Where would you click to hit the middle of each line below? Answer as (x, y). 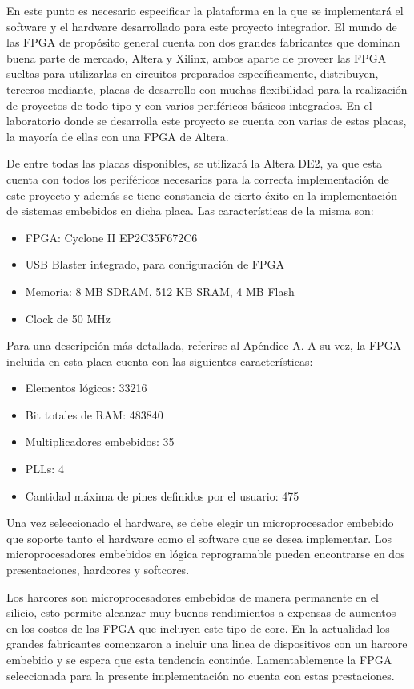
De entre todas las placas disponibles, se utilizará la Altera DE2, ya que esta (195, 163)
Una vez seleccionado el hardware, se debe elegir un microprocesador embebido (200, 523)
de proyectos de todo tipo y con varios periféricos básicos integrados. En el (189, 105)
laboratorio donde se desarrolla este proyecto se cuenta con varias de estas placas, (207, 121)
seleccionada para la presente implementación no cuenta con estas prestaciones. (201, 675)
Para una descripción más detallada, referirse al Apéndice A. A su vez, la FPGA (204, 345)
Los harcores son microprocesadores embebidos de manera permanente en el (193, 596)
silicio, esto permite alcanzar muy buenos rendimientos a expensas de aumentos (201, 612)
